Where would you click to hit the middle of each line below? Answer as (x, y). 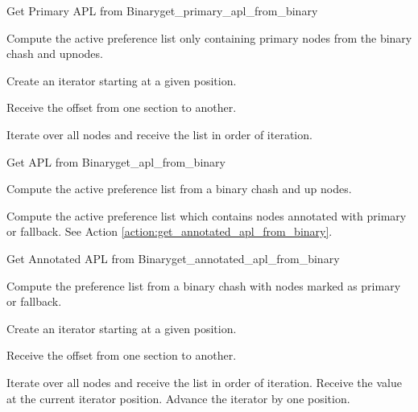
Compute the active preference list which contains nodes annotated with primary (207, 215)
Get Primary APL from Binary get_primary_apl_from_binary (162, 10)
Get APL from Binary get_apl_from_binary (116, 161)
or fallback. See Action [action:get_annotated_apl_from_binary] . (170, 231)
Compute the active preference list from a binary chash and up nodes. (179, 189)
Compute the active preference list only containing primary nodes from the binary (209, 37)
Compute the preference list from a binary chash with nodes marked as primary (204, 285)
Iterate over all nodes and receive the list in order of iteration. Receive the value (204, 382)
